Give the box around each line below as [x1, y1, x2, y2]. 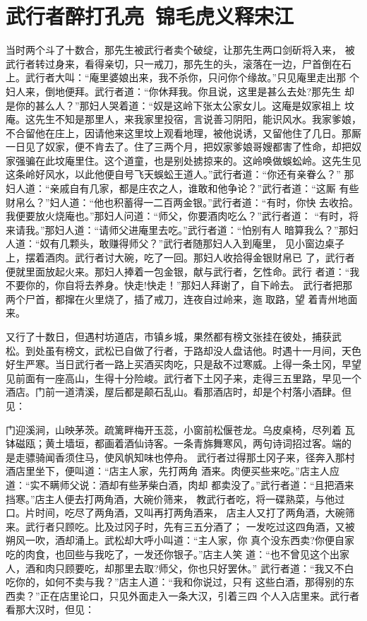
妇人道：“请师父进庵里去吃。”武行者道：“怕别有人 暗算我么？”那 [54, 222, 349, 237]
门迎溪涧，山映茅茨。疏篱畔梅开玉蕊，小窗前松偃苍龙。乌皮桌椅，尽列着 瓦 [6, 422, 355, 437]
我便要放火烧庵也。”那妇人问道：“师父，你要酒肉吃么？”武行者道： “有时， [6, 208, 349, 223]
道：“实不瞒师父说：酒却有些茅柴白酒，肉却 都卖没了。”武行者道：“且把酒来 [6, 477, 354, 492]
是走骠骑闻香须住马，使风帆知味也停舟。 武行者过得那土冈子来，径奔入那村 [6, 449, 355, 464]
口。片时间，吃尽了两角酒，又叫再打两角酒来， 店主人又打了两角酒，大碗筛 [6, 505, 355, 520]
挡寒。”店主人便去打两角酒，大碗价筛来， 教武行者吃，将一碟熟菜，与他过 [6, 491, 345, 506]
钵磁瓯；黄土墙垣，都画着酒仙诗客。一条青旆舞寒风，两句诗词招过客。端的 [6, 436, 351, 451]
